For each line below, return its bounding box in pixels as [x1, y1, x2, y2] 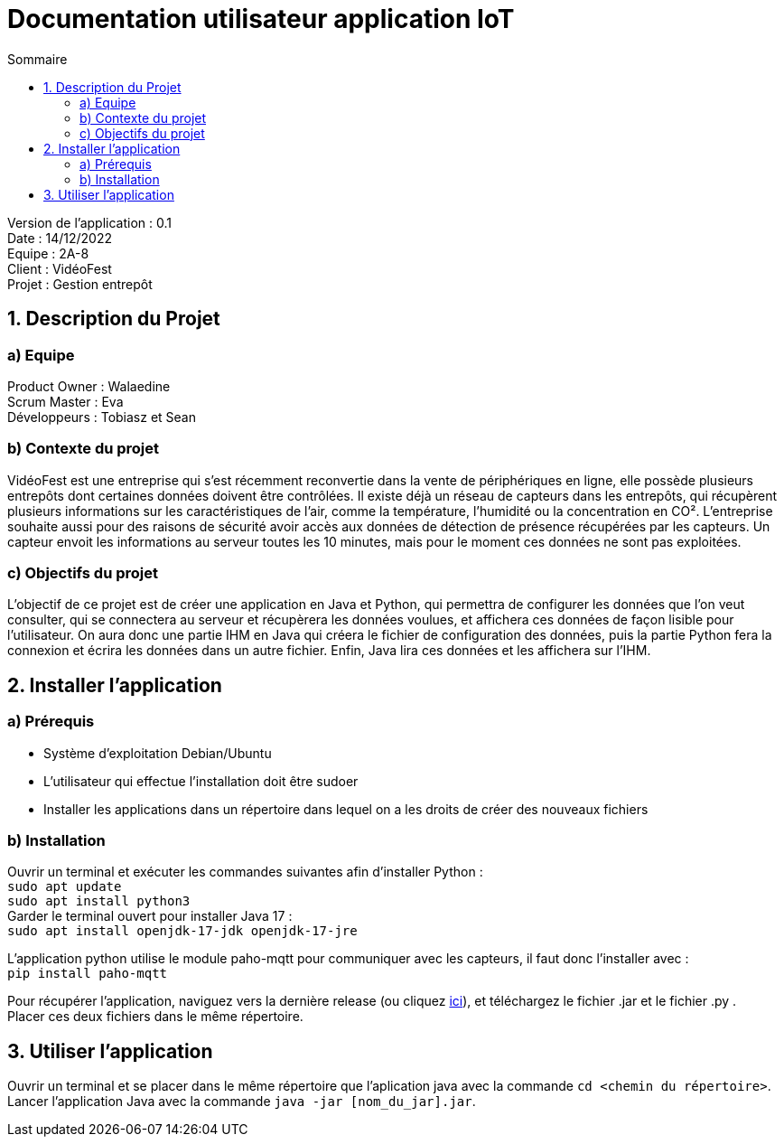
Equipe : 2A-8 [7, 245, 89, 261]
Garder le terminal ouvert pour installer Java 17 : [7, 908, 293, 924]
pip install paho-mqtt [7, 966, 168, 981]
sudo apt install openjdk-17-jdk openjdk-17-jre [7, 924, 358, 939]
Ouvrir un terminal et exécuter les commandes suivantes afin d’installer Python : [7, 864, 483, 880]
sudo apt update [7, 879, 122, 895]
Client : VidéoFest [7, 260, 112, 277]
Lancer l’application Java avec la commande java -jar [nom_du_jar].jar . [7, 1093, 476, 1110]
